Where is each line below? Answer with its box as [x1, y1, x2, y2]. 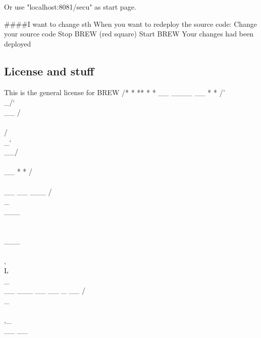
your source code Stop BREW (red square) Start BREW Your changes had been [4, 28, 253, 39]
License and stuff [4, 63, 94, 78]
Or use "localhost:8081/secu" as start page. [4, 2, 136, 12]
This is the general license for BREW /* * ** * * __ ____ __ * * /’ [4, 87, 225, 97]
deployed [4, 38, 31, 49]
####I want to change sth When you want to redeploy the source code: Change [4, 18, 257, 29]
